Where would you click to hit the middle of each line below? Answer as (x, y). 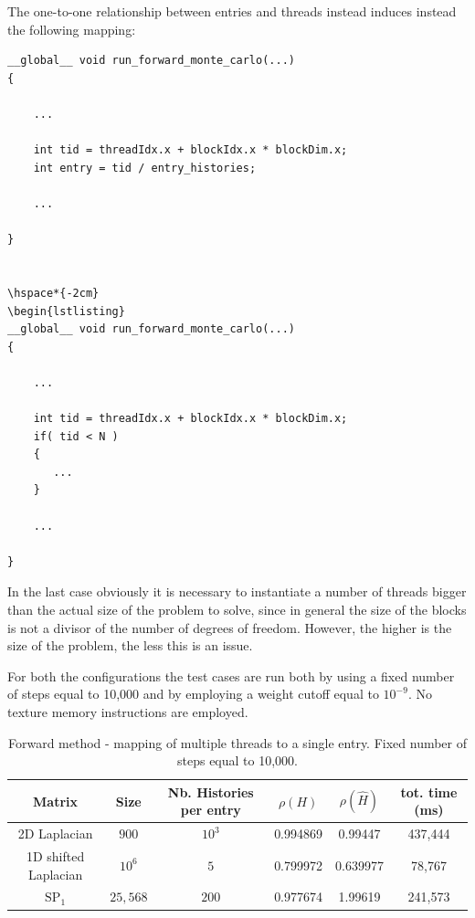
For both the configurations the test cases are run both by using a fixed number (231, 675)
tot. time (429, 791)
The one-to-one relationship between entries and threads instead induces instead (232, 11)
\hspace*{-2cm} (53, 293)
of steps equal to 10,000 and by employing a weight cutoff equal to (193, 694)
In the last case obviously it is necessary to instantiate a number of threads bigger (237, 591)
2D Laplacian (55, 834)
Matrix (56, 801)
